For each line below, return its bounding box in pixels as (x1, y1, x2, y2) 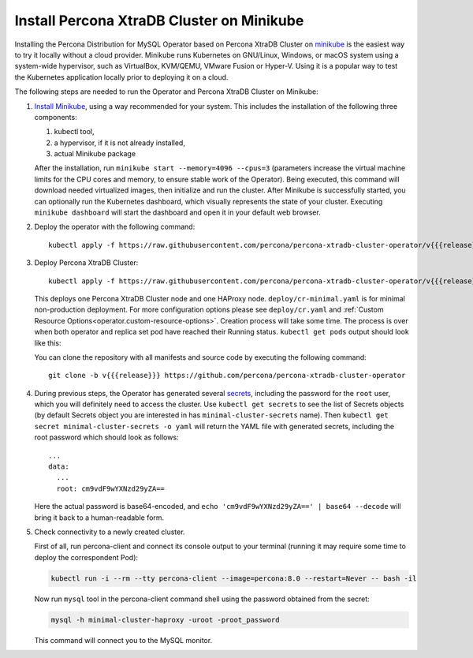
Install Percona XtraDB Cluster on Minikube (14, 12, 304, 29)
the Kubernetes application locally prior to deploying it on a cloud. (14, 72, 229, 82)
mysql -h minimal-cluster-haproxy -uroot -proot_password (50, 615, 280, 624)
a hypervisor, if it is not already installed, (54, 138, 185, 148)
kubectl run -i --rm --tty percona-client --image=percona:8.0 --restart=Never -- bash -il (50, 574, 417, 583)
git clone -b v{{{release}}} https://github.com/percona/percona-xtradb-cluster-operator (48, 371, 406, 380)
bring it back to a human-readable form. (34, 513, 165, 522)
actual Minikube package (54, 149, 136, 159)
